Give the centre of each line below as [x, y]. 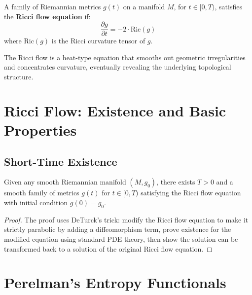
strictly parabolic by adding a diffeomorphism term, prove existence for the [118, 229]
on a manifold [144, 6]
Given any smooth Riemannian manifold [65, 182]
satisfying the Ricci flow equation [191, 193]
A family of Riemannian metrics [53, 6]
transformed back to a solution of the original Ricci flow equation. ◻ [108, 248]
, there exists [176, 182]
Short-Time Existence [61, 161]
